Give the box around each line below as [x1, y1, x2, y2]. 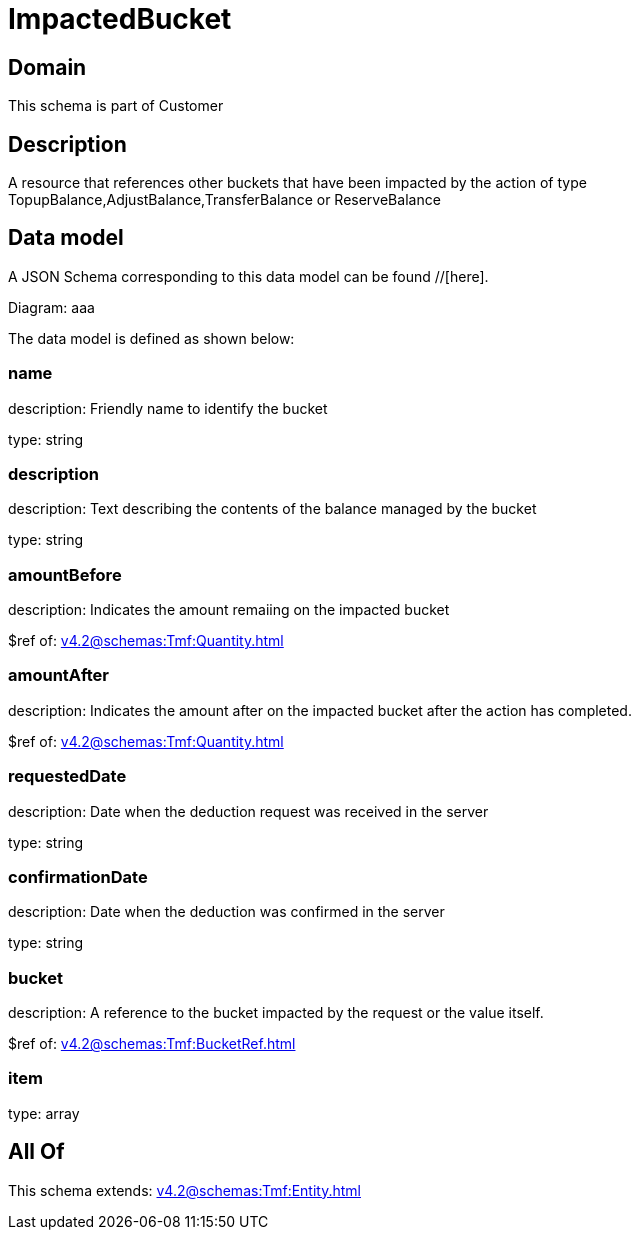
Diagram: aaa [8, 298, 95, 316]
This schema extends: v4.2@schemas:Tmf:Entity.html [8, 1181, 361, 1199]
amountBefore [8, 564, 122, 585]
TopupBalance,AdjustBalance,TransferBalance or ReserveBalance [8, 191, 441, 209]
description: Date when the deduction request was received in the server [8, 802, 489, 820]
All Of [8, 1139, 65, 1165]
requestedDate [8, 766, 127, 787]
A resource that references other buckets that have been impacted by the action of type [8, 174, 587, 192]
